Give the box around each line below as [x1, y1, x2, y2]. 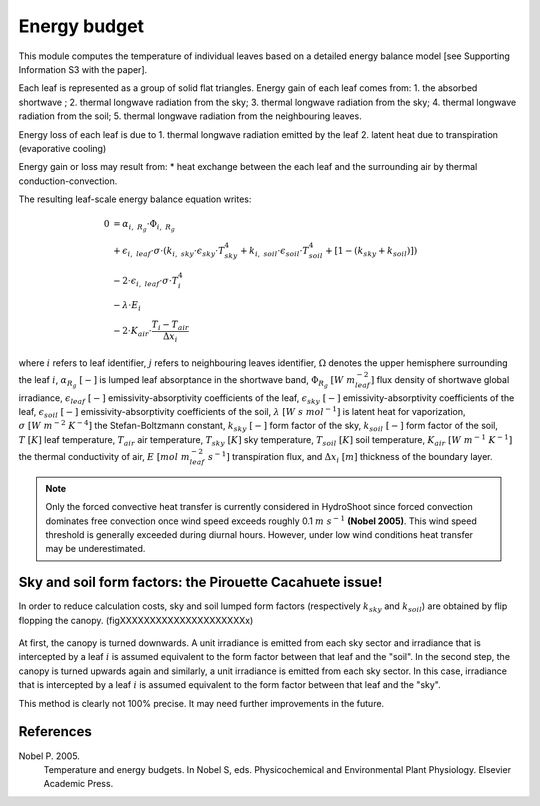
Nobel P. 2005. [18, 750, 80, 762]
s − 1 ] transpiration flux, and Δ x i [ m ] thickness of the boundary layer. [208, 450, 493, 465]
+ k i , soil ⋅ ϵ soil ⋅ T [240, 245, 310, 259]
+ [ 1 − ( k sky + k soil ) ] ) [325, 245, 418, 259]
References [18, 723, 92, 740]
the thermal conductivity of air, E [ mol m [18, 451, 190, 463]
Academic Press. [43, 778, 114, 790]
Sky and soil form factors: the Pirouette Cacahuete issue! [18, 574, 383, 591]
